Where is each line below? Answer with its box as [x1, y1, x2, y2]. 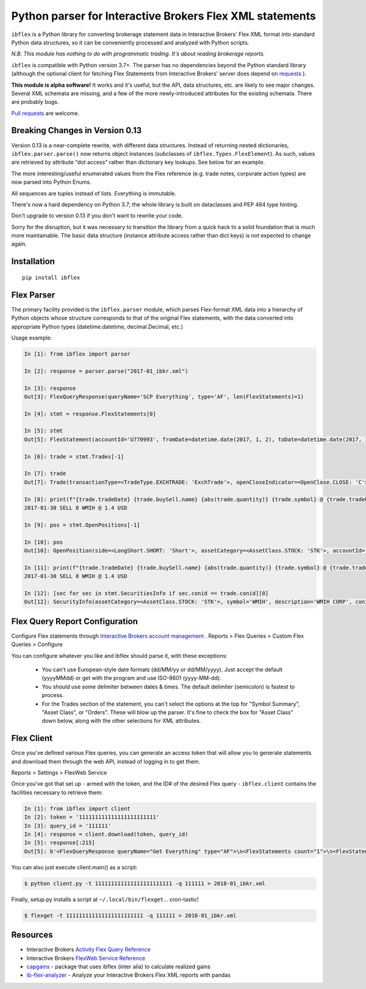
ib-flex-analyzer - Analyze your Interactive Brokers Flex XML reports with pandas [26, 971, 231, 979]
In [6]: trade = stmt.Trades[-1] [24, 453, 124, 460]
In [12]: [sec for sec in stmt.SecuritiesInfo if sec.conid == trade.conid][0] [24, 589, 269, 597]
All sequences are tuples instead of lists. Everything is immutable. [11, 189, 177, 197]
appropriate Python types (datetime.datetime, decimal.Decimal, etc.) [11, 323, 183, 330]
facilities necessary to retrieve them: [11, 789, 103, 796]
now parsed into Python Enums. [11, 178, 91, 186]
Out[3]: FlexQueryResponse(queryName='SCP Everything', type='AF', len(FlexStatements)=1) [24, 393, 304, 400]
